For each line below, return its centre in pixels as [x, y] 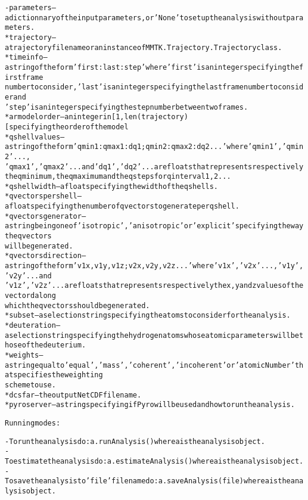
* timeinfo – [26, 58]
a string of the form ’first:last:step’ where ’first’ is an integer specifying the [152, 67]
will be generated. [39, 246]
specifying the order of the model [69, 127]
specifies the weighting [58, 375]
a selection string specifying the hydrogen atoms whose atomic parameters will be [152, 335]
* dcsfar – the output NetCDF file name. [73, 395]
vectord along [30, 296]
